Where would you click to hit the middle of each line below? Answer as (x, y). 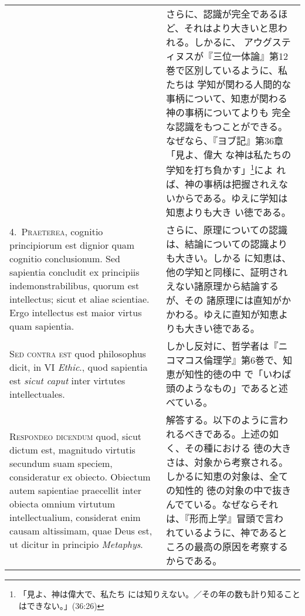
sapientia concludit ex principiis (74, 272)
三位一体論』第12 (250, 56)
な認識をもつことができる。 (226, 126)
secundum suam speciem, (61, 463)
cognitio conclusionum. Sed (65, 259)
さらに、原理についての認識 (226, 230)
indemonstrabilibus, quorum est (74, 286)
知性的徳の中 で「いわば (238, 374)
